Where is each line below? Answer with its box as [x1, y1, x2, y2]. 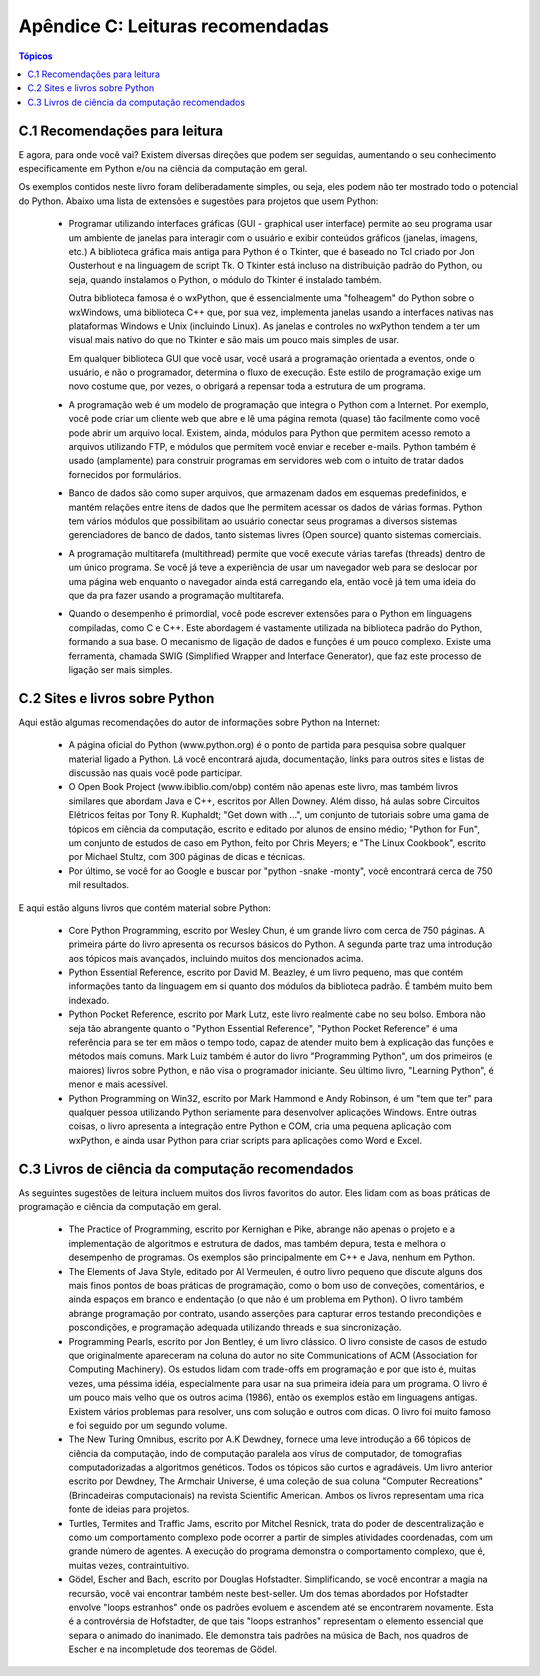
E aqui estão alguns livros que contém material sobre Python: [18, 901, 272, 914]
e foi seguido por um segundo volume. [68, 1419, 228, 1431]
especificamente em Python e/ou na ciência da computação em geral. [18, 163, 308, 175]
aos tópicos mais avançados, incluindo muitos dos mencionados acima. [68, 952, 364, 964]
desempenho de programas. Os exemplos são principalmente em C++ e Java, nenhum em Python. [68, 1251, 476, 1264]
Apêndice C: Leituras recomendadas [18, 15, 329, 37]
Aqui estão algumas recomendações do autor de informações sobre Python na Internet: [18, 716, 380, 728]
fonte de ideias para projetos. [68, 1503, 190, 1515]
